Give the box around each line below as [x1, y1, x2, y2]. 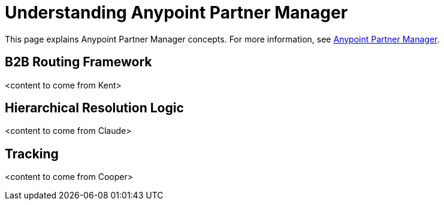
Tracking [5, 146, 59, 161]
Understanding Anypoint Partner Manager [5, 2, 348, 23]
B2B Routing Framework [5, 54, 152, 70]
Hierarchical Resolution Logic [5, 100, 184, 116]
